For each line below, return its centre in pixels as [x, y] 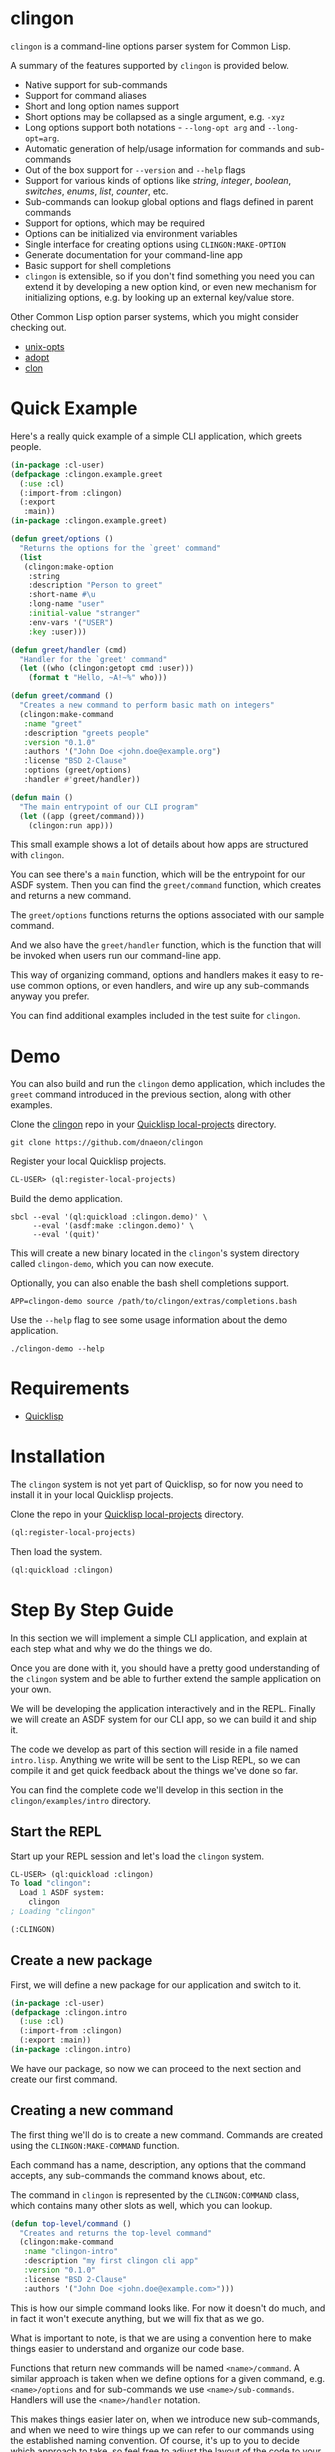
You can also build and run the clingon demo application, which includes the [168, 1084]
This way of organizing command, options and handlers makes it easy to [160, 975]
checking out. [38, 327]
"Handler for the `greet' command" [93, 659]
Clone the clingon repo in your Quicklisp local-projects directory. [143, 1124]
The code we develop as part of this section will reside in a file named [154, 1749]
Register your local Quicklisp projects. [88, 1161]
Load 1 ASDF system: [62, 1893]
